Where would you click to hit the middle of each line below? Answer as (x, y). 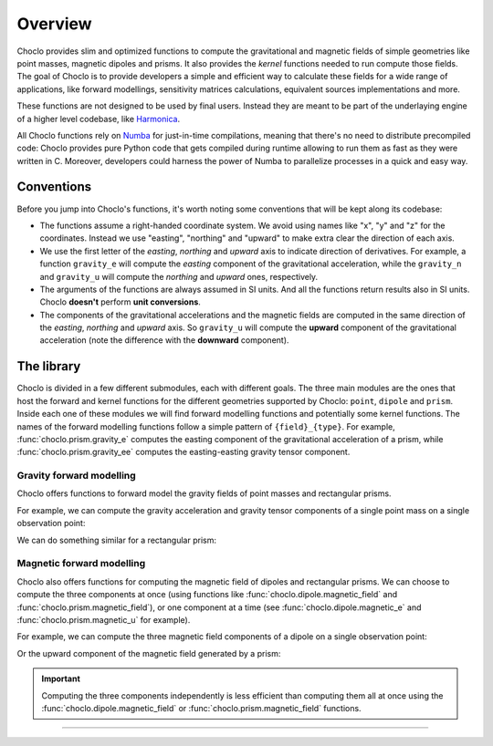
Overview (54, 24)
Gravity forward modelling (76, 476)
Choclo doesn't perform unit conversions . (120, 302)
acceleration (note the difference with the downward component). (164, 340)
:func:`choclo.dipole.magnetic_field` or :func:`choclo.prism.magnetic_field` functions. (201, 708)
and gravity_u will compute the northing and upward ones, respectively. (179, 276)
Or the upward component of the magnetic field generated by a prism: (149, 653)
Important (61, 679)
